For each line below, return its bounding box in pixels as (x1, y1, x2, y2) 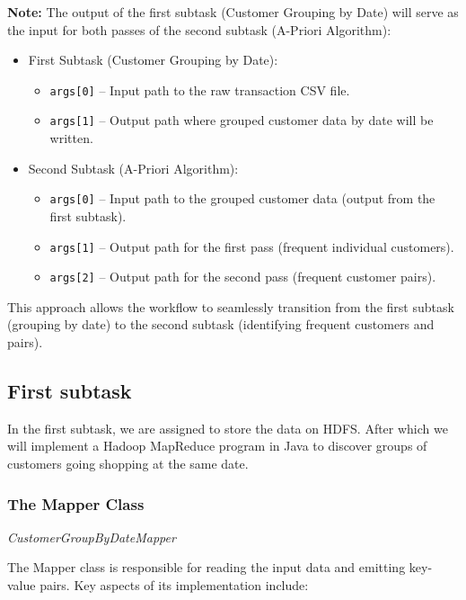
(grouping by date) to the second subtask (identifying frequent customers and (7, 315, 435, 334)
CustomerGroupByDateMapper (7, 527, 176, 546)
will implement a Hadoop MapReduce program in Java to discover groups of (7, 436, 427, 455)
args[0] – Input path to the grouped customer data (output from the (49, 189, 435, 208)
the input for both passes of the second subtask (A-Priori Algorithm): (7, 20, 391, 39)
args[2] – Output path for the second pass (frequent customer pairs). (49, 267, 436, 286)
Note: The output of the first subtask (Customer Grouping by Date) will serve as (7, 3, 459, 21)
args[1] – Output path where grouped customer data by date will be (49, 111, 434, 130)
